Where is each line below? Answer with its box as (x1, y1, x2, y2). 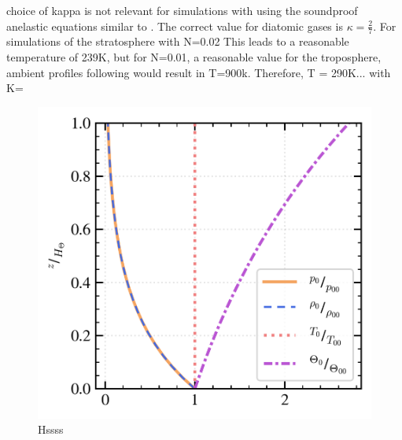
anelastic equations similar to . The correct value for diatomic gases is (6, 17, 343, 34)
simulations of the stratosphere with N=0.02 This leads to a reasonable (6, 33, 349, 50)
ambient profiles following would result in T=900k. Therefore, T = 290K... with (6, 64, 391, 80)
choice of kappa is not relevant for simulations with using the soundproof (6, 2, 358, 18)
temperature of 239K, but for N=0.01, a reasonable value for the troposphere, (6, 49, 382, 65)
